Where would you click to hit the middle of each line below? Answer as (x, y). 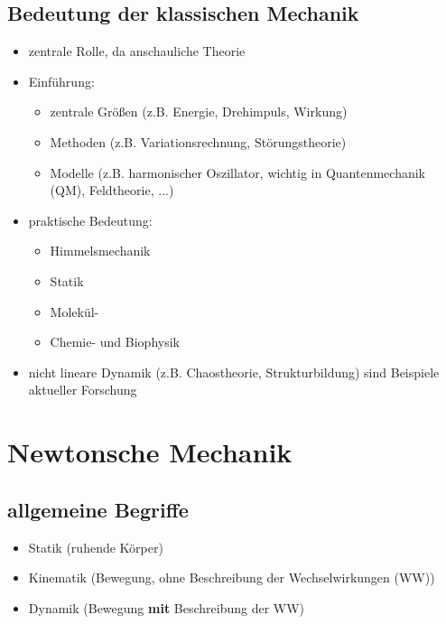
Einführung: (61, 81)
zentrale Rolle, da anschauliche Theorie (137, 51)
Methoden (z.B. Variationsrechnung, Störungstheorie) (198, 141)
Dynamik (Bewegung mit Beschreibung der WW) (167, 607)
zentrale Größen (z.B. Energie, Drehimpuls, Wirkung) (199, 112)
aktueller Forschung (83, 390)
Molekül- (74, 311)
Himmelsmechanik (100, 251)
